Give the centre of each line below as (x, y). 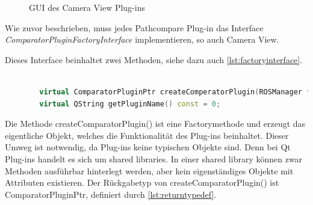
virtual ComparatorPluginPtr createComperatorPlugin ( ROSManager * (175, 92)
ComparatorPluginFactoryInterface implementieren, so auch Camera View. (142, 39)
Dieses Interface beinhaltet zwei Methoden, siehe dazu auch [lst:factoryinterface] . (154, 59)
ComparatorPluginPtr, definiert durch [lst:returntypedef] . (111, 194)
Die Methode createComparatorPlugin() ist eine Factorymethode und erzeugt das (155, 124)
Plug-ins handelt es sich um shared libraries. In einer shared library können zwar (154, 158)
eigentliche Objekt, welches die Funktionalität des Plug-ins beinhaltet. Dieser (147, 135)
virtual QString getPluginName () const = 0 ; (130, 104)
